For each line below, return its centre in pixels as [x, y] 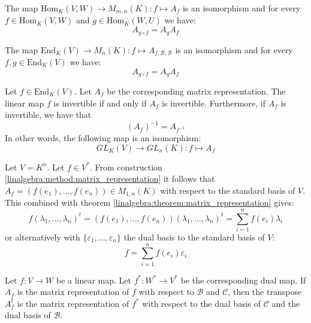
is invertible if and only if [100, 103]
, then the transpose [265, 292]
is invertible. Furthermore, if [214, 103]
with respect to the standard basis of [228, 190]
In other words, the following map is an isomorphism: [103, 138]
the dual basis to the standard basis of [194, 237]
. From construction [126, 167]
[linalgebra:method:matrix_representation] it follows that [110, 179]
